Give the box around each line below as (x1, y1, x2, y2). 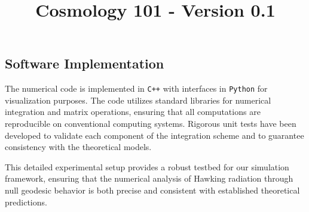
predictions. (5, 195, 47, 208)
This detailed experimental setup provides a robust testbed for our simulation (5, 160, 289, 173)
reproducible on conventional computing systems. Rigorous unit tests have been (5, 117, 296, 130)
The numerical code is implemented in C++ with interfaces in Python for (5, 82, 268, 95)
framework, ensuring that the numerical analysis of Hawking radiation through (5, 172, 293, 185)
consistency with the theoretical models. (5, 141, 152, 153)
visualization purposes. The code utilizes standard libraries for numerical (5, 93, 271, 106)
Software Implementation (5, 54, 164, 73)
